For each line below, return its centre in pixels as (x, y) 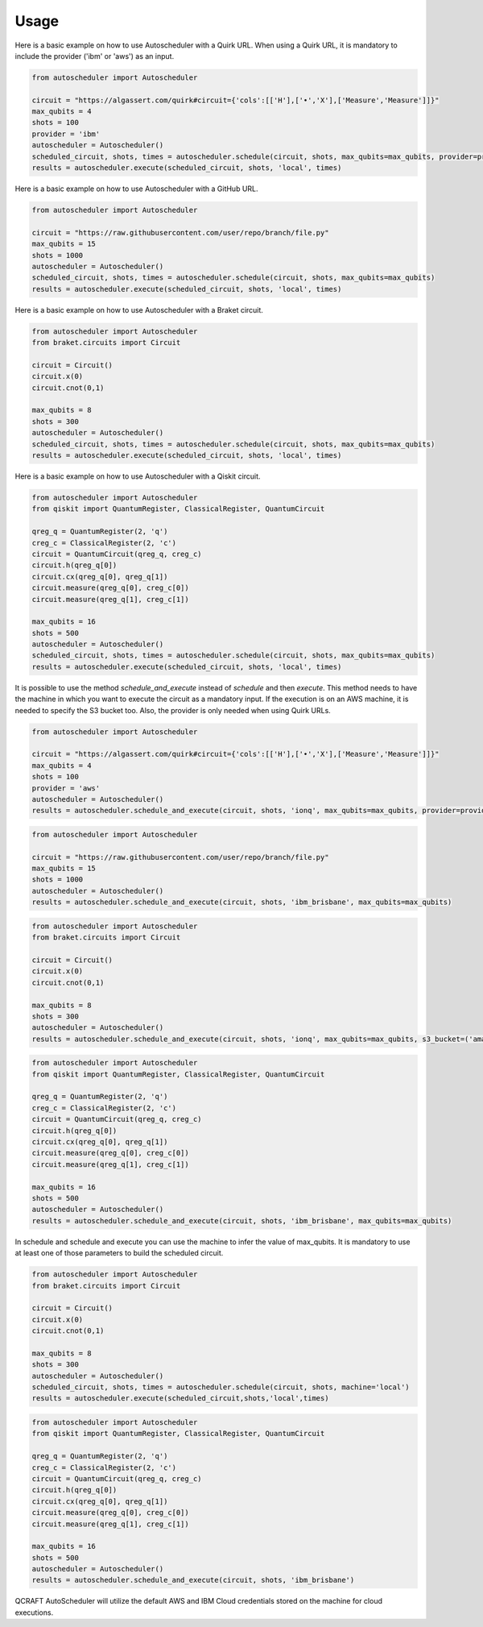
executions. (34, 1612)
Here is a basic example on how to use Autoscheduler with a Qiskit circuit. (138, 476)
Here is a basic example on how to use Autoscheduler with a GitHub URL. (136, 189)
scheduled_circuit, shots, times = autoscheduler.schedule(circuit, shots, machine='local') (221, 1387)
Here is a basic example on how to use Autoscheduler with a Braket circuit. (139, 309)
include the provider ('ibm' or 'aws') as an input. (95, 56)
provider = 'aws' (66, 788)
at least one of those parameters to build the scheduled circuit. (119, 1253)
